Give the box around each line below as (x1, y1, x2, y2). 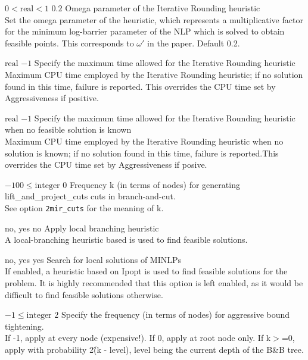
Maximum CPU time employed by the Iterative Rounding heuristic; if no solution (5, 68, 303, 80)
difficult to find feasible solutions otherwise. (5, 288, 163, 300)
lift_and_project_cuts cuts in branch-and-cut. (5, 190, 176, 202)
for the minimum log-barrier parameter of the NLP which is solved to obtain (5, 25, 285, 37)
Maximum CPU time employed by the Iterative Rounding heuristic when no (5, 134, 284, 147)
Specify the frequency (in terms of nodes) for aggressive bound (61, 308, 290, 321)
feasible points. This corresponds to (5, 36, 134, 49)
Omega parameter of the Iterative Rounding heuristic (65, 2, 260, 14)
